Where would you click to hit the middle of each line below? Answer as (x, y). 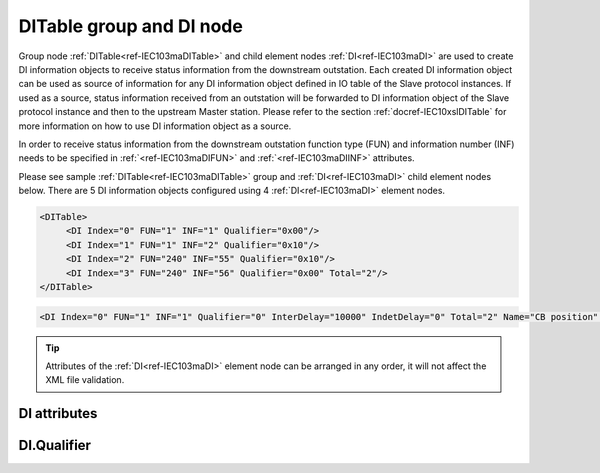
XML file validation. (85, 380)
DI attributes (58, 413)
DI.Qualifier (55, 445)
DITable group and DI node (131, 26)
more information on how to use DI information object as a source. (155, 126)
